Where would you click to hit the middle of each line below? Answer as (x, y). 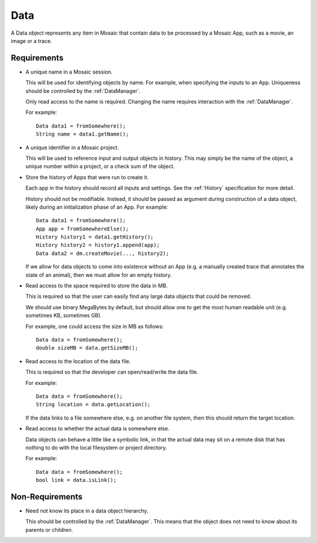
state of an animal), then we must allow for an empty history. (99, 275)
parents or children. (49, 529)
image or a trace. (31, 41)
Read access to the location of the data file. (78, 361)
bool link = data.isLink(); (76, 480)
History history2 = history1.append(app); (98, 245)
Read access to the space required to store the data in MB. (97, 286)
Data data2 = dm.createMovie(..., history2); (103, 253)
